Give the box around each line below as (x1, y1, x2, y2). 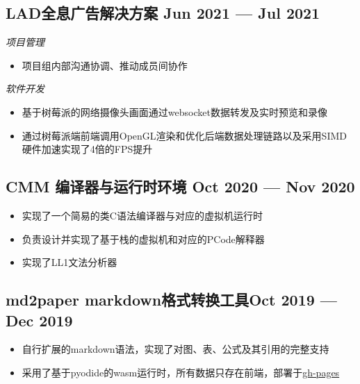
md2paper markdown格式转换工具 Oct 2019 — (6, 289, 337, 310)
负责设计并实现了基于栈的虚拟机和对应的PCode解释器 (22, 231, 265, 246)
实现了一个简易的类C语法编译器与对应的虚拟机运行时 (22, 208, 263, 222)
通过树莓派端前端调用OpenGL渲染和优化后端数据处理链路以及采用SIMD (22, 128, 347, 142)
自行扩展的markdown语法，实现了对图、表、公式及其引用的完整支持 (22, 342, 329, 356)
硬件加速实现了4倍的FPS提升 (22, 142, 153, 156)
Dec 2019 (6, 309, 73, 331)
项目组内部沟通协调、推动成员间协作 (22, 58, 188, 72)
